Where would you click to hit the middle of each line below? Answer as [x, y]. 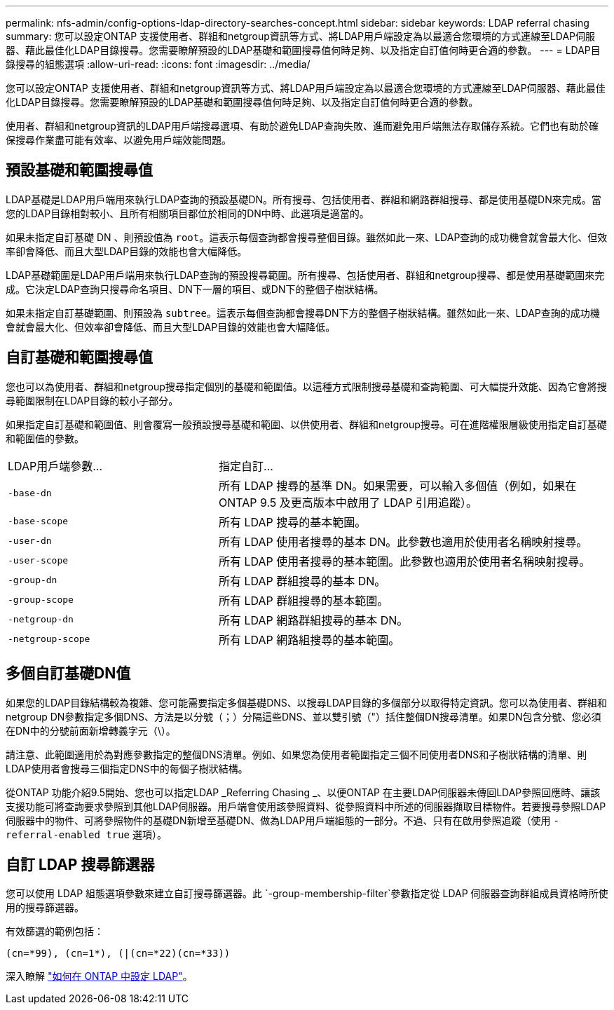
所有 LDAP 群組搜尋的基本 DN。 [302, 581]
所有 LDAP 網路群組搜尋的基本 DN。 [313, 620]
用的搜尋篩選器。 [45, 908]
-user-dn [30, 541]
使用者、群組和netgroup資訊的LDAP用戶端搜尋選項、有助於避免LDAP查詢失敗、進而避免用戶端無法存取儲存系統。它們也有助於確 [302, 126]
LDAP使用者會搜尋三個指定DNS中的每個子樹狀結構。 [127, 768]
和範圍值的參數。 [45, 438]
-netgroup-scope [49, 639]
